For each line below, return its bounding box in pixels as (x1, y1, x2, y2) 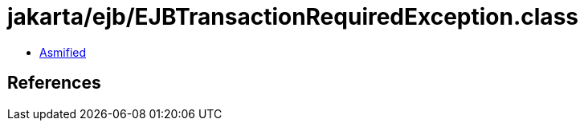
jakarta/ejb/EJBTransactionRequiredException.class (7, 3, 578, 30)
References (7, 73, 101, 93)
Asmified (39, 45, 87, 59)
